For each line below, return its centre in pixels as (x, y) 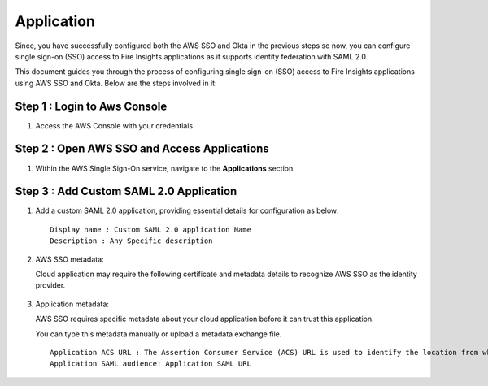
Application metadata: (72, 304)
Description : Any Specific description (131, 241)
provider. (50, 285)
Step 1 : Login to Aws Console (91, 106)
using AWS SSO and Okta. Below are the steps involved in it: (116, 83)
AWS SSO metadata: (70, 259)
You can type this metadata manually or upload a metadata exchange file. (159, 334)
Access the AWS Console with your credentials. (115, 125)
